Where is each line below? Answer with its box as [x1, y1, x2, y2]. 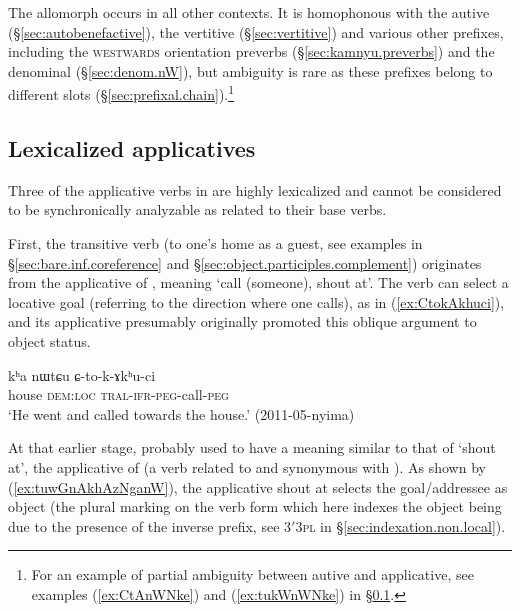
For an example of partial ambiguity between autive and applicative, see [31, 564, 474, 585]
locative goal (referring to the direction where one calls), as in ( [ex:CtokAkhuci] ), [8, 291, 505, 312]
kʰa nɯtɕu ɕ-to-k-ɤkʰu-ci [8, 364, 156, 385]
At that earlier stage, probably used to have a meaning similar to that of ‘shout [8, 437, 496, 458]
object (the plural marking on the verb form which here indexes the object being [8, 496, 502, 517]
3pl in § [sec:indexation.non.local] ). [295, 515, 506, 536]
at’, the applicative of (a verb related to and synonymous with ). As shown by [8, 456, 486, 477]
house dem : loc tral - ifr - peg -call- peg [8, 384, 229, 405]
